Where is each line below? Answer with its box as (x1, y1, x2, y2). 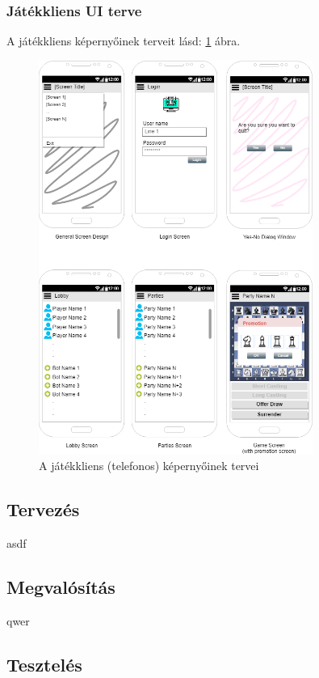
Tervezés (6, 497, 80, 522)
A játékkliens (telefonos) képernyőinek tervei (39, 457, 259, 474)
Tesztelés (6, 651, 82, 676)
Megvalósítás (6, 574, 115, 599)
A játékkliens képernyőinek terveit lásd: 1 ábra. (6, 32, 241, 49)
